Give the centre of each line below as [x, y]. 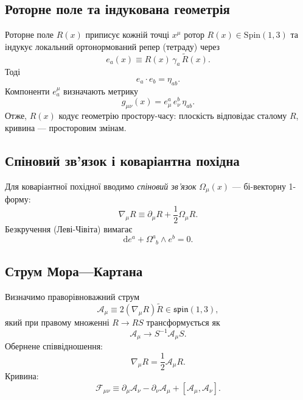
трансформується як [183, 322]
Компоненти [27, 91]
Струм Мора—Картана [74, 271]
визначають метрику [101, 91]
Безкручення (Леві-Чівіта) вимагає [69, 228]
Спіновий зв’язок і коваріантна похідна [122, 160]
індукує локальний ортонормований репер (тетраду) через [113, 46]
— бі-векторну [259, 186]
